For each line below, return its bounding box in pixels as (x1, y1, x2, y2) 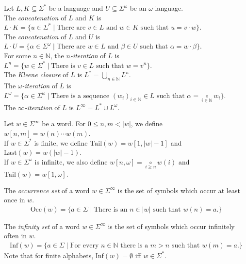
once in (4, 195, 25, 205)
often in (4, 231, 27, 241)
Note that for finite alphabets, (4, 250, 94, 260)
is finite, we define (34, 137, 88, 148)
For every (70, 242, 99, 249)
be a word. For (42, 118, 86, 129)
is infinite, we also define (34, 156, 108, 166)
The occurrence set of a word (4, 185, 90, 195)
